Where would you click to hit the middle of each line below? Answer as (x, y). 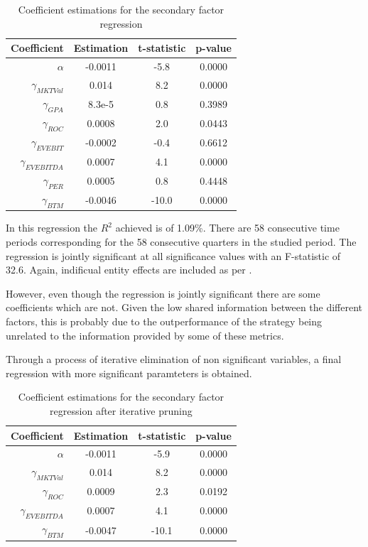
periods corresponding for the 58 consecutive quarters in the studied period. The (181, 242)
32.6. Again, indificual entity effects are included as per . (129, 270)
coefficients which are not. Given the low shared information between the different (184, 307)
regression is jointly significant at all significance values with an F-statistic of (173, 255)
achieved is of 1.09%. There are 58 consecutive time (227, 228)
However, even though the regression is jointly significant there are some (163, 293)
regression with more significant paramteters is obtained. (129, 373)
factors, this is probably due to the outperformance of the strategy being (164, 321)
